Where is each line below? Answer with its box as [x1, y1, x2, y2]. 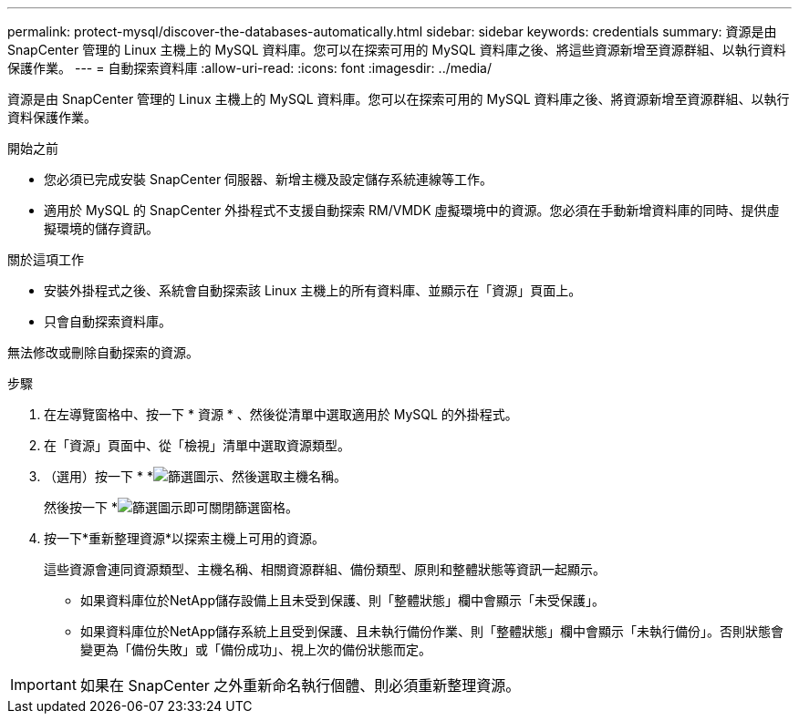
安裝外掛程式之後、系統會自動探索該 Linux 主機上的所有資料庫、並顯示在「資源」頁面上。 [44, 283, 582, 298]
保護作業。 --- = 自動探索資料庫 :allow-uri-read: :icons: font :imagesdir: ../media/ [7, 60, 493, 76]
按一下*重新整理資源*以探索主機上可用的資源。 [44, 530, 326, 546]
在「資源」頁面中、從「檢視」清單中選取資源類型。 [44, 438, 350, 453]
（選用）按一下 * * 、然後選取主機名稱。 [44, 469, 347, 484]
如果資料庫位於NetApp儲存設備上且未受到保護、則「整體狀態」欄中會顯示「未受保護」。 [80, 592, 606, 608]
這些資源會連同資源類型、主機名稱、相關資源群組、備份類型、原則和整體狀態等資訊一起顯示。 [44, 561, 606, 577]
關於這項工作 [7, 252, 84, 267]
